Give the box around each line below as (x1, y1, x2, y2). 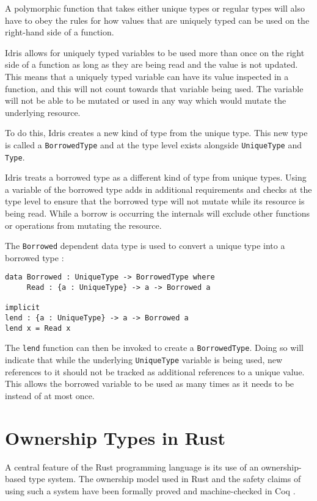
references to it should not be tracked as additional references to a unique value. (5, 365, 305, 378)
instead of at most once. (5, 389, 95, 402)
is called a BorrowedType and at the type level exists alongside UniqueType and (5, 138, 302, 151)
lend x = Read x (5, 323, 71, 333)
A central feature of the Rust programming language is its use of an (5, 460, 259, 473)
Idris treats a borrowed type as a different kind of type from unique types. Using (5, 171, 307, 184)
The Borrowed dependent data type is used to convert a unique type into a (5, 239, 285, 252)
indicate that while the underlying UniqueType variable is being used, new (5, 353, 283, 366)
